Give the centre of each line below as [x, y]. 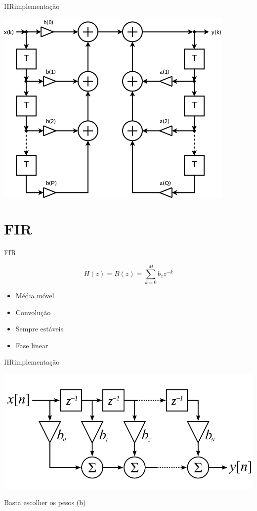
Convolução [33, 312]
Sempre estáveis [40, 329]
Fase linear [32, 345]
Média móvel [35, 296]
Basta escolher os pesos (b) [45, 502]
